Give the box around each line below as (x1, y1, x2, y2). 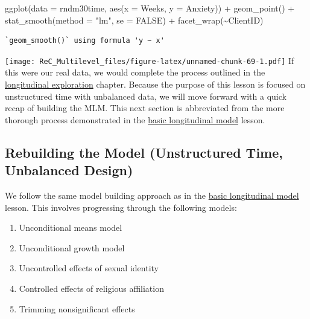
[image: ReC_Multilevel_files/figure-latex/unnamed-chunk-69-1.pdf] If (5, 54, 294, 66)
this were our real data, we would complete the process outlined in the (5, 66, 265, 79)
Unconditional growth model (19, 241, 125, 254)
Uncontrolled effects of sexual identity (19, 262, 159, 274)
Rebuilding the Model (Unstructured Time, (5, 143, 283, 161)
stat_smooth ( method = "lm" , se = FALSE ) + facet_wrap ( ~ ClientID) (5, 13, 264, 26)
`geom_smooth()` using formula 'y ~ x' (5, 36, 165, 45)
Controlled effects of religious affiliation (19, 282, 164, 294)
